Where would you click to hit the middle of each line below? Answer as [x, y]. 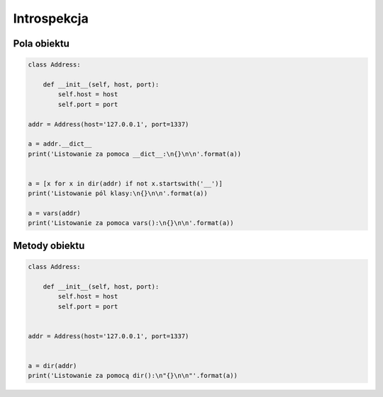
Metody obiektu [49, 245]
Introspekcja [51, 18]
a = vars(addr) [54, 213]
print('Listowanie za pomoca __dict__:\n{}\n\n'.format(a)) [135, 154]
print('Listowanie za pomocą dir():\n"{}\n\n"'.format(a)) [133, 376]
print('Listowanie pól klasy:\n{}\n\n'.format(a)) [118, 194]
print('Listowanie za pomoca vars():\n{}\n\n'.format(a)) [131, 223]
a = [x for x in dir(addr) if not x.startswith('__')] [125, 183]
